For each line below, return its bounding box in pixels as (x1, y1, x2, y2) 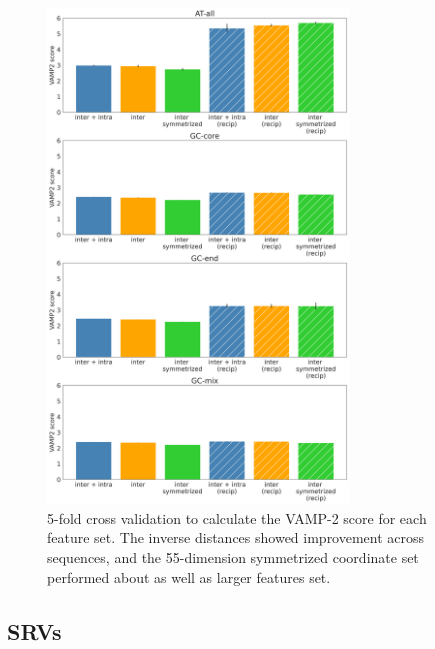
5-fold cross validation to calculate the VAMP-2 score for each (47, 507, 427, 528)
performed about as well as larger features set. (47, 566, 331, 587)
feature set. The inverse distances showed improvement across (47, 527, 425, 548)
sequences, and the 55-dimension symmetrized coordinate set (47, 546, 419, 567)
